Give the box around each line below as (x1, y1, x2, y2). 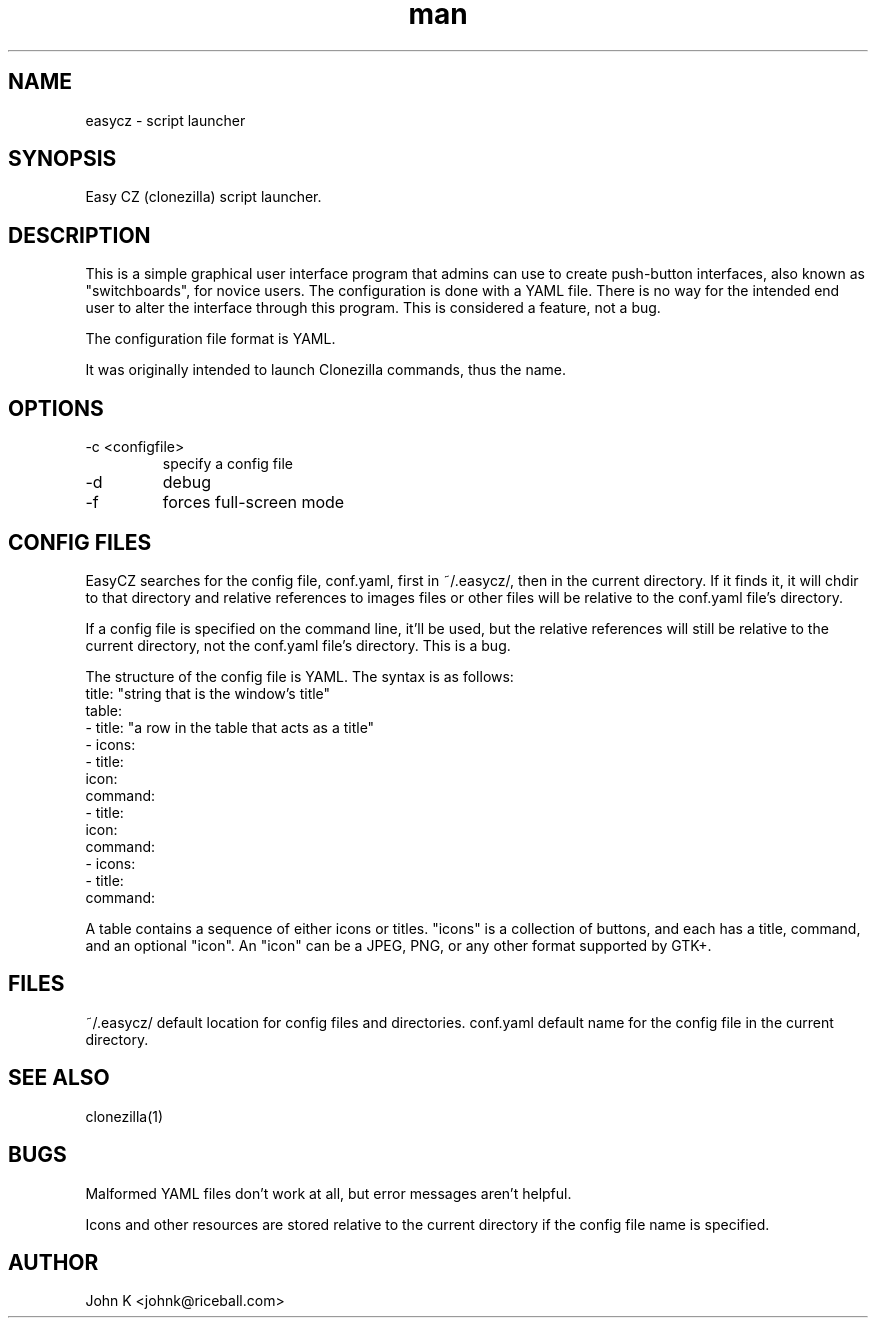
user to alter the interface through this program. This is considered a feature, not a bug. (85, 299, 661, 317)
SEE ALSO (8, 1065, 110, 1091)
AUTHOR (8, 1249, 99, 1275)
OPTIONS (8, 395, 104, 421)
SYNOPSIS (8, 146, 117, 172)
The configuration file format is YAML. (85, 330, 336, 348)
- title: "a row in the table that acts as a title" (85, 718, 375, 736)
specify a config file (162, 455, 293, 473)
